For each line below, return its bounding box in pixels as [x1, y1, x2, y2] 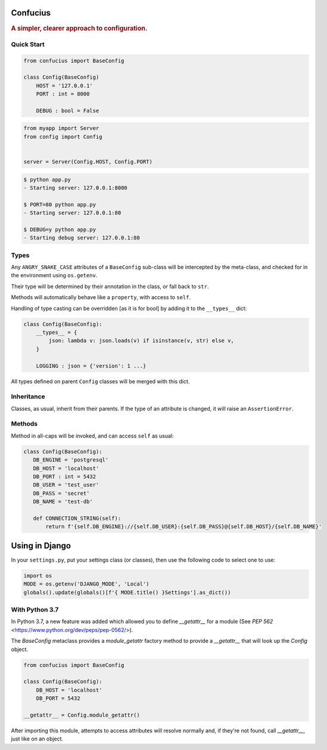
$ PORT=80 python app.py [23, 201, 96, 208]
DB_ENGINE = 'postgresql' [33, 457, 109, 463]
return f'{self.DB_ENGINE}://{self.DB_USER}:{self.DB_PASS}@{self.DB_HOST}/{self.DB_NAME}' [45, 523, 322, 530]
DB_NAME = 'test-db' [33, 498, 94, 505]
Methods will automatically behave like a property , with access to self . [11, 294, 191, 301]
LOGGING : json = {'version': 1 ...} [36, 362, 147, 369]
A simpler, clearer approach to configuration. [11, 24, 148, 32]
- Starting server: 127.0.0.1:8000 [23, 185, 127, 191]
